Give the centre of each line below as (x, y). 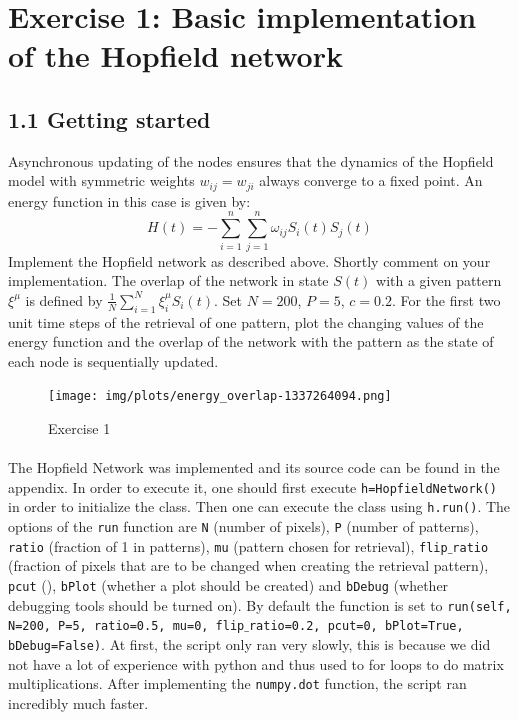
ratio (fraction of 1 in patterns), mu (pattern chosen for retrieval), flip (228, 545)
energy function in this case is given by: (129, 200)
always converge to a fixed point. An (371, 180)
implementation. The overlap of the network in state (168, 280)
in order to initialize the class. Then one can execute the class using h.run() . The (259, 506)
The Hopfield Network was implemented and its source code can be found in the (254, 467)
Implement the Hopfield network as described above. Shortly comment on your (249, 260)
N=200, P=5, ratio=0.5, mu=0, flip (126, 626)
